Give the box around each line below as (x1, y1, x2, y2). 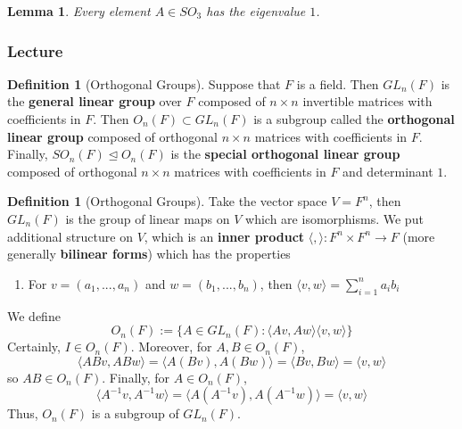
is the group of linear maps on (65, 209, 230, 227)
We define (7, 306, 61, 325)
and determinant (342, 161, 433, 180)
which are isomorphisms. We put (245, 209, 424, 227)
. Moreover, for (130, 337, 212, 356)
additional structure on (7, 227, 133, 245)
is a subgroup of (91, 404, 179, 423)
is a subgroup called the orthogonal (253, 110, 455, 128)
